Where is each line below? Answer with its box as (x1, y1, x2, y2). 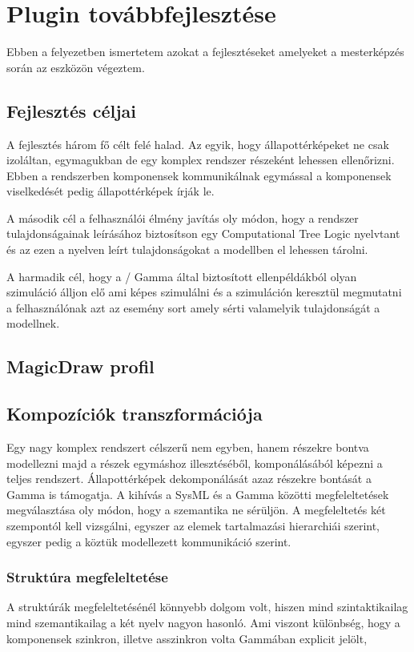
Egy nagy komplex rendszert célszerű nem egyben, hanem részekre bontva (6, 439, 369, 456)
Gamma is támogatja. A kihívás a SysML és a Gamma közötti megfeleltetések (6, 485, 389, 502)
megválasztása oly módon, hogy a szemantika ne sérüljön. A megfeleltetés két (6, 501, 386, 518)
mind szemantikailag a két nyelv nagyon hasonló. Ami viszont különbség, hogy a (6, 614, 400, 630)
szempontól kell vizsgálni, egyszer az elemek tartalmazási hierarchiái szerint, (6, 517, 380, 533)
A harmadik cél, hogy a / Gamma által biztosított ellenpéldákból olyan (6, 268, 357, 284)
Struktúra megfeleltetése (6, 567, 168, 587)
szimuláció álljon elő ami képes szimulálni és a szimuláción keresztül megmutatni (6, 284, 402, 300)
